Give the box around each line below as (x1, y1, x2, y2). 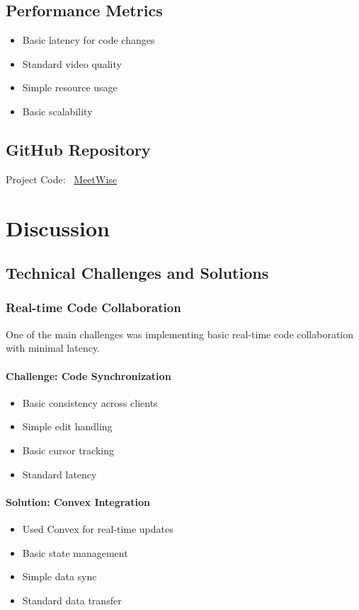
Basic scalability (22, 103, 93, 118)
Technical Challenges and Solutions (6, 262, 269, 284)
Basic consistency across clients (22, 395, 158, 410)
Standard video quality (22, 56, 122, 71)
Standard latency (22, 466, 97, 481)
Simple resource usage (22, 80, 118, 95)
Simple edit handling (22, 419, 113, 434)
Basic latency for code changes (22, 33, 155, 47)
